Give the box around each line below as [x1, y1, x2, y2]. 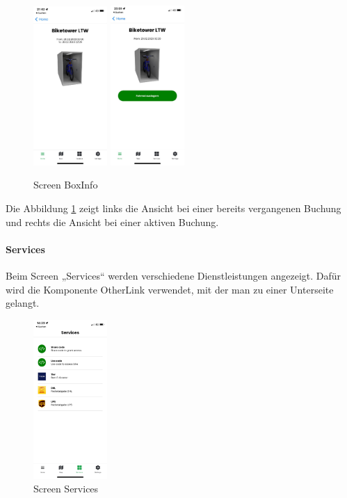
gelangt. [6, 296, 40, 310]
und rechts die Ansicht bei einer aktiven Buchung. [6, 214, 219, 229]
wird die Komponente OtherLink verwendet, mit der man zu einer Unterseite [6, 282, 334, 296]
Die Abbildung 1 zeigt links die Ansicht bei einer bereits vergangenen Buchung [6, 200, 341, 215]
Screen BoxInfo [33, 177, 98, 192]
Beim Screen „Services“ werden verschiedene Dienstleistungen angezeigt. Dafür [6, 268, 341, 282]
